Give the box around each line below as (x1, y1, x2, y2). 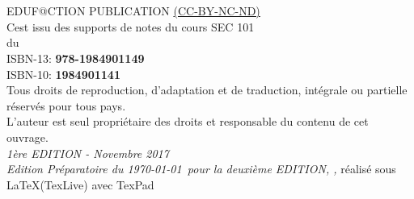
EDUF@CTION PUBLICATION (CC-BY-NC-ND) (6, 2, 260, 19)
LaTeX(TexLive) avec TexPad (6, 176, 154, 193)
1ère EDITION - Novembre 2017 (6, 144, 169, 161)
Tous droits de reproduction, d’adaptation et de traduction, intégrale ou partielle (6, 81, 408, 98)
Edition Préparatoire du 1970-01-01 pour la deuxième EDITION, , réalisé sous (6, 160, 396, 177)
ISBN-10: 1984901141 (6, 65, 120, 82)
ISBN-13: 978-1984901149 (6, 49, 145, 66)
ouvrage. (6, 128, 49, 145)
